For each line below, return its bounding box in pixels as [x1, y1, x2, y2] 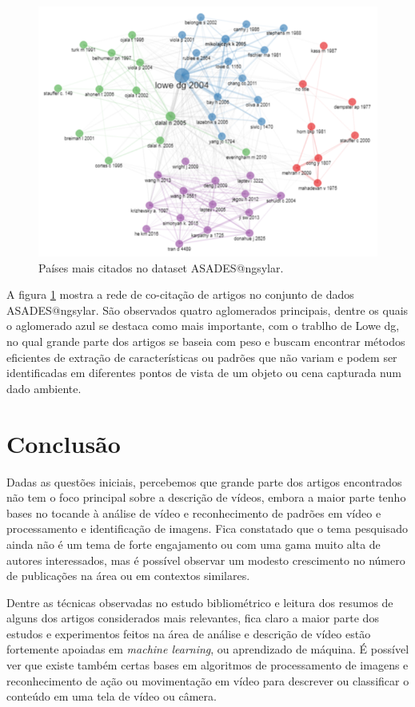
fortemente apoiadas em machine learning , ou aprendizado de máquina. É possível [6, 641, 409, 657]
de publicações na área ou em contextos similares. [6, 567, 250, 584]
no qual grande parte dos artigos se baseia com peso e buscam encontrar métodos [6, 333, 405, 350]
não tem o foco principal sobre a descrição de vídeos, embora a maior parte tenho [6, 489, 406, 506]
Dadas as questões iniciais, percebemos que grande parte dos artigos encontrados [6, 473, 402, 490]
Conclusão [6, 427, 121, 459]
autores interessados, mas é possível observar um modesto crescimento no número [6, 551, 405, 568]
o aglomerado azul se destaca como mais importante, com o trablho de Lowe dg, [6, 317, 400, 334]
